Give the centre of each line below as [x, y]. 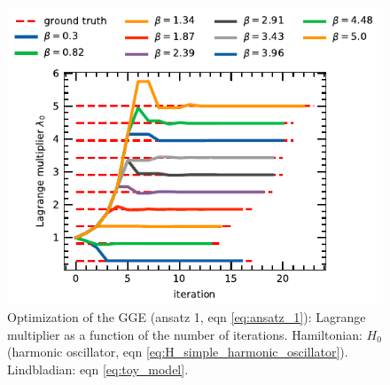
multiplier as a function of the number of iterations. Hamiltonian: [185, 334]
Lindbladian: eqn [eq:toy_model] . [98, 369]
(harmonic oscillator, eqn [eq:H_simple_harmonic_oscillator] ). [178, 352]
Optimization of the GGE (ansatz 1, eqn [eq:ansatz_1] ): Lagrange [187, 317]
